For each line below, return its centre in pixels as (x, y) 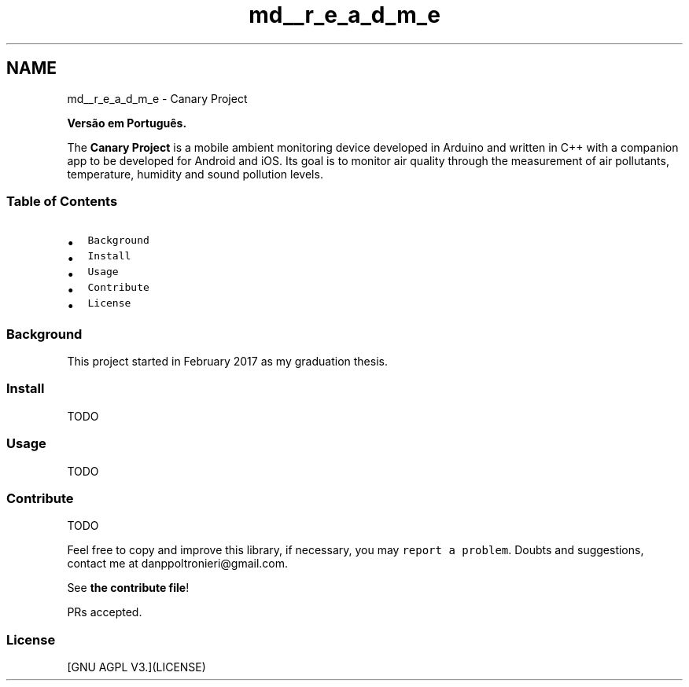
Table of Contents (62, 201)
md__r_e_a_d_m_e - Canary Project (157, 98)
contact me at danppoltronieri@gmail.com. (178, 564)
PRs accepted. (105, 612)
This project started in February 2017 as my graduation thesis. (227, 362)
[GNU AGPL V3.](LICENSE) (136, 667)
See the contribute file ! (128, 588)
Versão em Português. (127, 123)
